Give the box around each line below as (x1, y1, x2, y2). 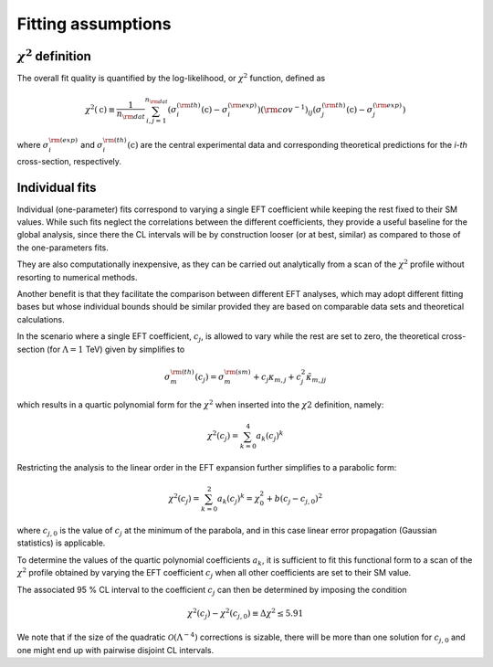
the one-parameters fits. (16, 242, 109, 253)
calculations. (16, 313, 65, 324)
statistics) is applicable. (16, 537, 106, 548)
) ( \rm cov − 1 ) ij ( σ (257, 103, 322, 118)
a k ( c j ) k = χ (216, 492, 260, 506)
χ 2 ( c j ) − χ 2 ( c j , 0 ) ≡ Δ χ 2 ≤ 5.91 (187, 607, 304, 620)
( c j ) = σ (194, 371, 226, 384)
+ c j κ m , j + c (252, 371, 301, 384)
